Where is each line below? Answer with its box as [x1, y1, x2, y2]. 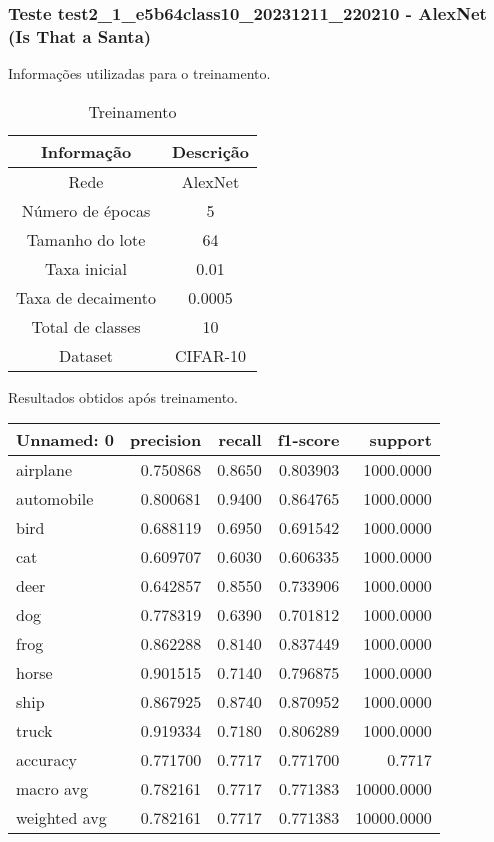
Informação [40, 139, 132, 163]
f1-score [277, 428, 340, 452]
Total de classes [31, 314, 141, 338]
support [369, 428, 432, 452]
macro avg [16, 777, 89, 801]
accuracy [16, 748, 77, 772]
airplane [16, 458, 73, 482]
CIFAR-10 [174, 343, 247, 367]
